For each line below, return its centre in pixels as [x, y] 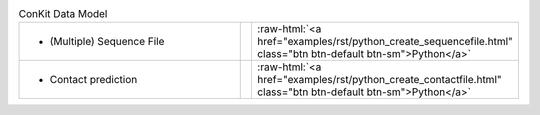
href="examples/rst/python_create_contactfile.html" [379, 80]
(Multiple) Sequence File [107, 42]
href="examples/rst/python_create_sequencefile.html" [385, 42]
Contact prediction [93, 80]
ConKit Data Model [63, 14]
